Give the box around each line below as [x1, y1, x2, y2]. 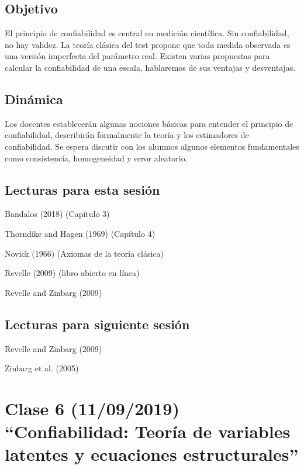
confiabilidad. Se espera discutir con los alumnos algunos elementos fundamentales [5, 140, 299, 152]
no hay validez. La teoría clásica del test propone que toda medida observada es [5, 38, 291, 50]
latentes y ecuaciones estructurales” [5, 442, 299, 466]
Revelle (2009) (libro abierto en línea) [5, 267, 140, 279]
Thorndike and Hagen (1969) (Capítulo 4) [5, 227, 156, 239]
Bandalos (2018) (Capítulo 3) [5, 208, 110, 220]
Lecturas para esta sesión [5, 180, 160, 198]
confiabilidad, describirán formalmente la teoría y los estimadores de [5, 129, 249, 141]
